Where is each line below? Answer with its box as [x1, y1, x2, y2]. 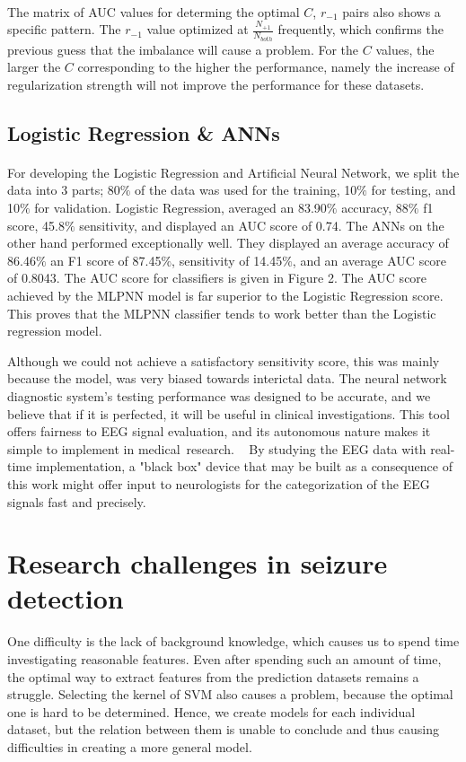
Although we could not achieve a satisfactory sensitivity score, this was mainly [7, 351, 440, 370]
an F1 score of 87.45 [50, 250, 162, 269]
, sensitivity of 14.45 [171, 250, 283, 269]
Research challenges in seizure [7, 545, 388, 582]
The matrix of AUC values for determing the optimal [7, 2, 300, 21]
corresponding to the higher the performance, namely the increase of [77, 57, 454, 76]
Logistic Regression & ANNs [7, 118, 280, 146]
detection [7, 580, 124, 617]
